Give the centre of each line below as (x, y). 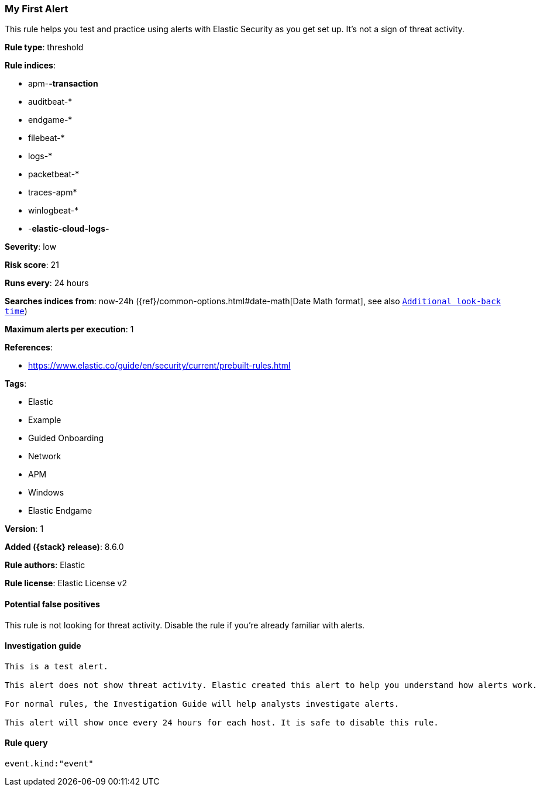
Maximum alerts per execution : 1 (69, 329)
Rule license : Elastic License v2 (66, 583)
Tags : (16, 384)
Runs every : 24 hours (47, 283)
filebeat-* (47, 138)
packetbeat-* (54, 174)
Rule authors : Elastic (45, 565)
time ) (16, 311)
